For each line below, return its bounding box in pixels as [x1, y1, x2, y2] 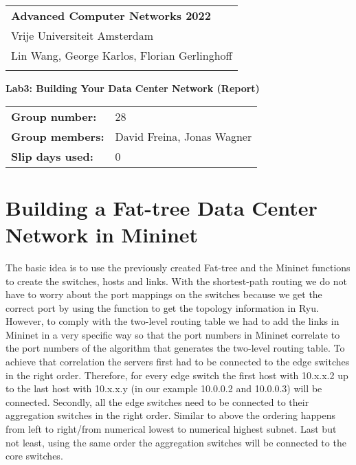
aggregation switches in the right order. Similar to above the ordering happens [5, 408, 336, 422]
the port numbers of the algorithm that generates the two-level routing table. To [5, 341, 345, 355]
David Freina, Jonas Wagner [115, 128, 252, 144]
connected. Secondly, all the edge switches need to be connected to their [5, 394, 309, 409]
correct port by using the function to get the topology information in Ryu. [5, 300, 319, 315]
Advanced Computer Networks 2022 [11, 8, 211, 23]
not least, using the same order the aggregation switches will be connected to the [5, 435, 346, 449]
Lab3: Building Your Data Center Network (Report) [5, 81, 260, 95]
